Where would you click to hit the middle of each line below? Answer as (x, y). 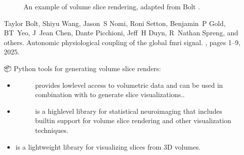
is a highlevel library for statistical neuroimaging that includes (129, 111)
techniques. (52, 130)
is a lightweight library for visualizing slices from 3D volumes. (108, 146)
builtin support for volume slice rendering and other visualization (133, 120)
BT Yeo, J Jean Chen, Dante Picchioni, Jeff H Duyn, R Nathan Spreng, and (121, 33)
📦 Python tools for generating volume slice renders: (83, 68)
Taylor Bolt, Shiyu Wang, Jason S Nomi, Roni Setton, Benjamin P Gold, (115, 23)
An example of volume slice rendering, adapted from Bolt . (112, 6)
